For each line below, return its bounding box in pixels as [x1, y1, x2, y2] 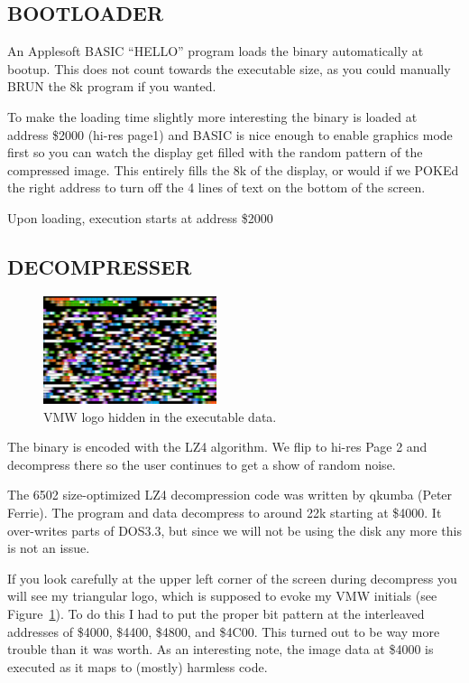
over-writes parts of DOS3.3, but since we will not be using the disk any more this [7, 520, 463, 539]
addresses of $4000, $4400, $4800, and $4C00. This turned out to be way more [7, 622, 440, 641]
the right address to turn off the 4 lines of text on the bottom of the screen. [7, 178, 426, 197]
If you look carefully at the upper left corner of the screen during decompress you [7, 568, 457, 587]
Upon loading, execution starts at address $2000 [7, 208, 273, 227]
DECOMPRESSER [7, 252, 192, 280]
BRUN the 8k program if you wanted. [7, 77, 216, 96]
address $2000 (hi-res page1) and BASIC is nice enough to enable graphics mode [7, 125, 453, 144]
